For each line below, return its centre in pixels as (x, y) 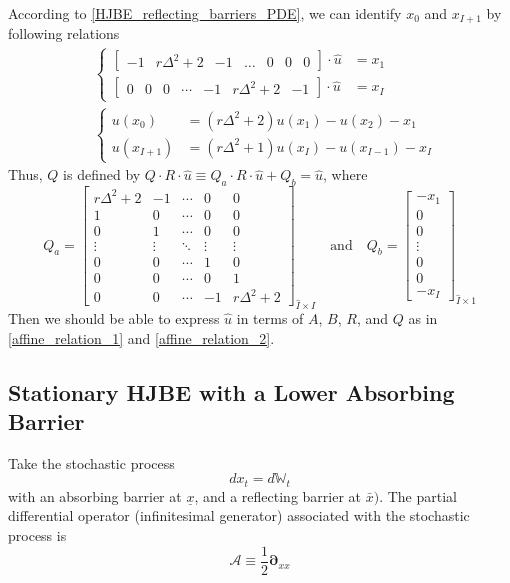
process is (37, 535)
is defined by (102, 174)
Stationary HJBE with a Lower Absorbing (231, 391)
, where (345, 174)
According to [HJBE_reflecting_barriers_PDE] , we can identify (205, 13)
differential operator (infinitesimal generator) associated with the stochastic (239, 515)
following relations (64, 33)
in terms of (270, 318)
